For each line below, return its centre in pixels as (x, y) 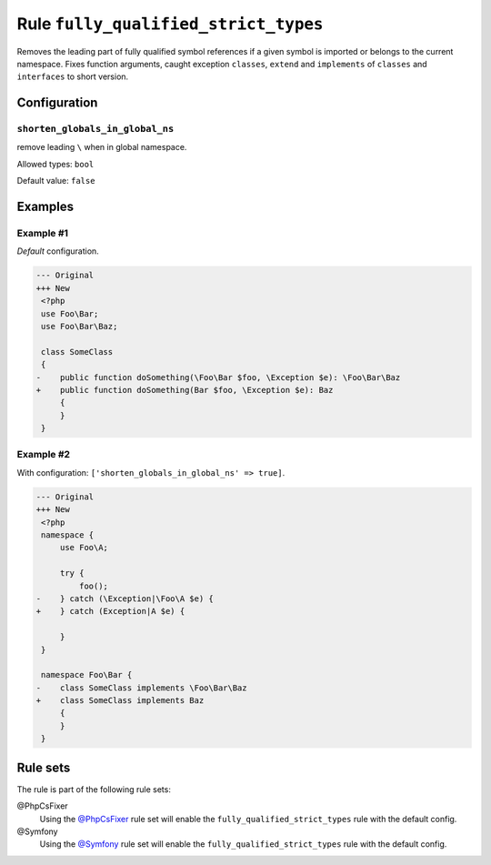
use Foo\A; (84, 548)
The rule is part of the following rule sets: (94, 789)
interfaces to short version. (73, 76)
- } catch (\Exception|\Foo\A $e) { (125, 598)
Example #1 (42, 234)
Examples (45, 207)
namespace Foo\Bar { (87, 675)
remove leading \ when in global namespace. (102, 147)
